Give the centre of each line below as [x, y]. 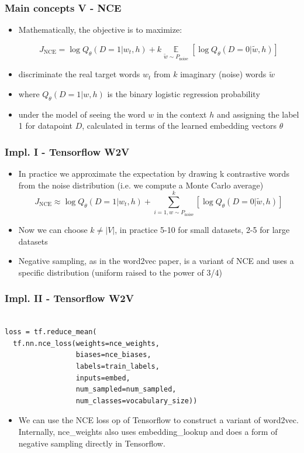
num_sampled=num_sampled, [126, 389]
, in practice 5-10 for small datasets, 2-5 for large [202, 229]
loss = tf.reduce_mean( [51, 332]
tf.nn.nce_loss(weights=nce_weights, [86, 343]
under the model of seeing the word [82, 114]
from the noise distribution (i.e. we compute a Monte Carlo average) [141, 185]
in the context [182, 114]
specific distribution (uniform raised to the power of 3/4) [120, 272]
